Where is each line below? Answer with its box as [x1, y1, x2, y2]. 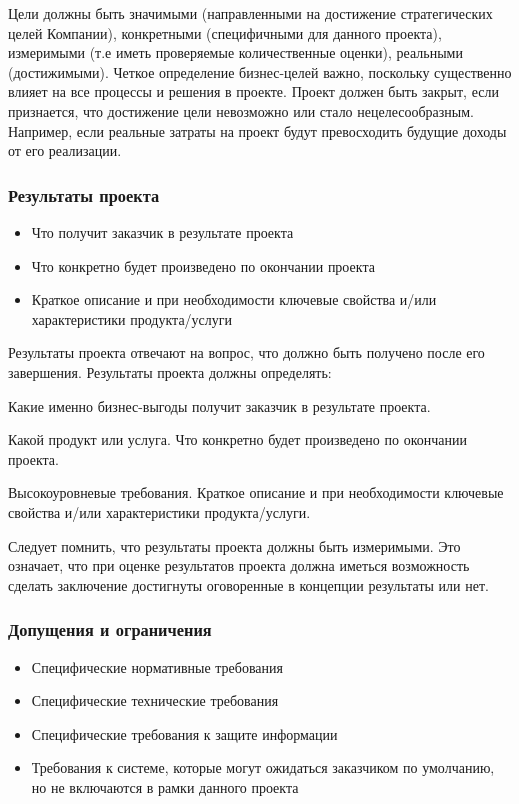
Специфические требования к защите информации [31, 723, 338, 744]
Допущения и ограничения [8, 617, 212, 642]
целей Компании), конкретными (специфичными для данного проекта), [8, 22, 442, 43]
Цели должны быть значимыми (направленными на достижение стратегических [8, 3, 493, 23]
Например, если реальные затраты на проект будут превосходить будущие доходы [8, 120, 507, 141]
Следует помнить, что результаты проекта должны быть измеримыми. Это [8, 535, 461, 556]
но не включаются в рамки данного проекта [31, 776, 299, 797]
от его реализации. [8, 140, 122, 161]
